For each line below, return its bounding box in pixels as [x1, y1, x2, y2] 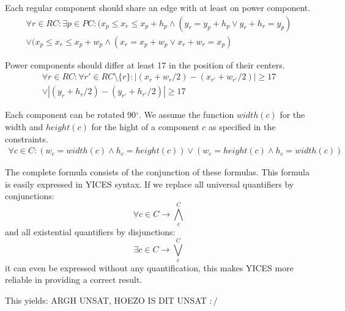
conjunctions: [5, 189, 54, 202]
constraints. [5, 132, 48, 145]
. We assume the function [138, 108, 234, 121]
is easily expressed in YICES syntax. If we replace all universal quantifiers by [5, 177, 294, 190]
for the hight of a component [91, 120, 199, 133]
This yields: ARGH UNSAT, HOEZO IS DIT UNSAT [5, 294, 207, 307]
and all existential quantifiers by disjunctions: [5, 225, 176, 238]
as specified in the [208, 120, 276, 133]
